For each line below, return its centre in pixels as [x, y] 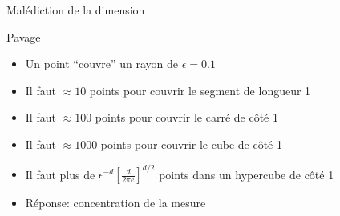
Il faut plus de [60, 174]
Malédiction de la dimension [76, 10]
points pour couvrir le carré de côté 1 [186, 117]
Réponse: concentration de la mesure [115, 203]
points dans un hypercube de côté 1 [247, 174]
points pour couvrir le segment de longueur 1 [200, 90]
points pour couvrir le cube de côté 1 [191, 144]
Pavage [24, 36]
